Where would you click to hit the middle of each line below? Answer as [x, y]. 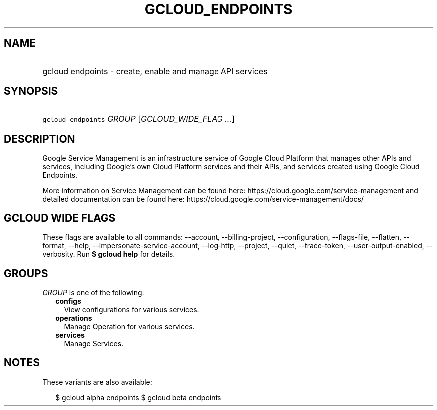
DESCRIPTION [40, 139]
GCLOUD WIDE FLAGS [60, 218]
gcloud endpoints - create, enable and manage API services [155, 71]
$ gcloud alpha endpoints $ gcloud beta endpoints [138, 397]
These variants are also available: [97, 382]
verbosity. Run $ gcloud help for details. [109, 254]
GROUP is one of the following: [93, 292]
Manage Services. [94, 343]
